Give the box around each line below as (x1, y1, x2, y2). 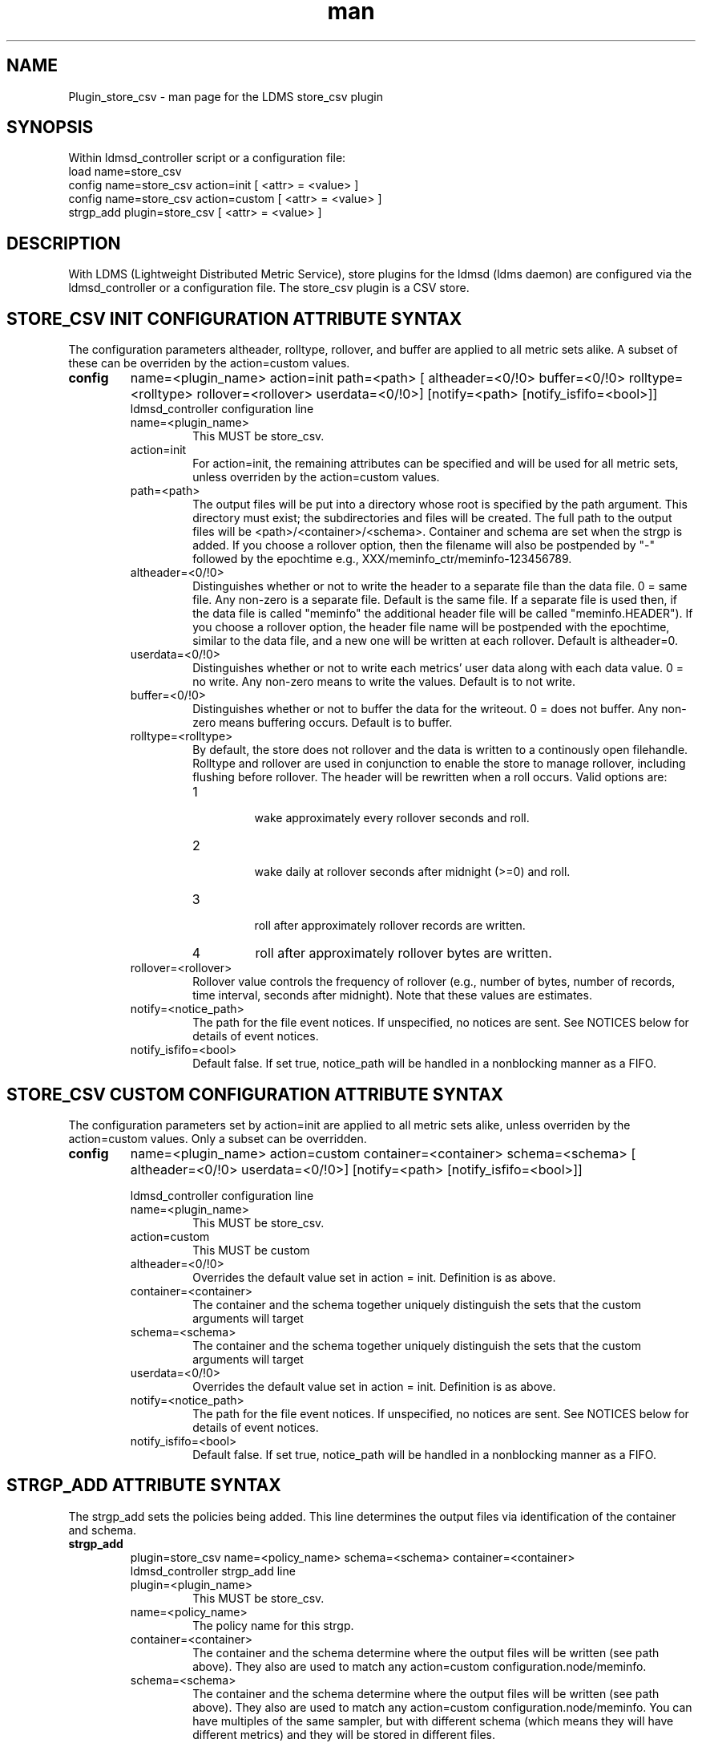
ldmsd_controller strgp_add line (130, 1563, 296, 1578)
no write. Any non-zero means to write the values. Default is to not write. (192, 675, 576, 689)
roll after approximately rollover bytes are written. (255, 945, 552, 962)
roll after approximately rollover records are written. (254, 918, 526, 933)
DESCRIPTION (6, 233, 121, 253)
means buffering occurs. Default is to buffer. (219, 715, 453, 730)
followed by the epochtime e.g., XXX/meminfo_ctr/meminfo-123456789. (192, 552, 572, 566)
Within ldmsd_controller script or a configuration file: (68, 151, 346, 165)
